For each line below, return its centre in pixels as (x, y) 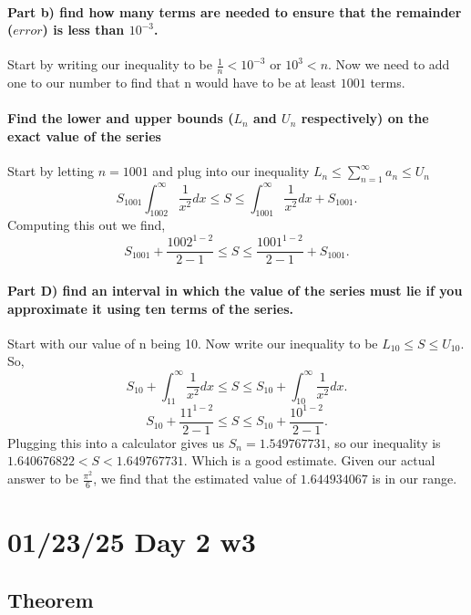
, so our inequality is (384, 442)
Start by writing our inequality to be (110, 64)
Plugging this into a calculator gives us (116, 442)
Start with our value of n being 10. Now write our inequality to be (193, 343)
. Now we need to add (389, 64)
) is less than (83, 30)
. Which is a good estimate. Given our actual (309, 460)
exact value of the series (84, 136)
